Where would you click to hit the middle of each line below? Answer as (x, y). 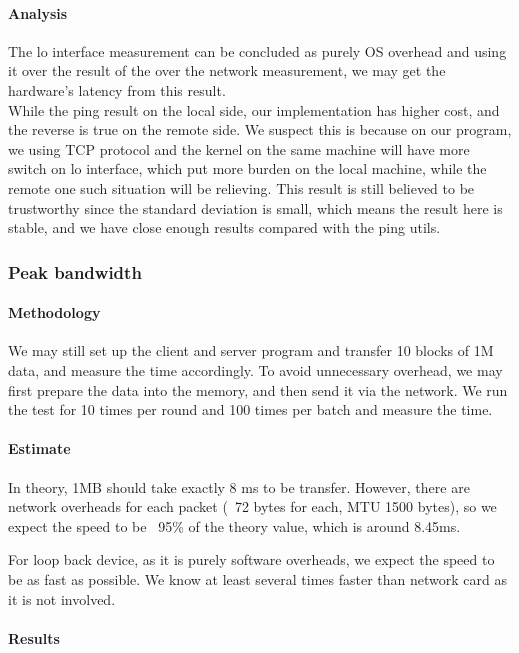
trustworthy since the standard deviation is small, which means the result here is (255, 207)
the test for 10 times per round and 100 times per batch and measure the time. (250, 409)
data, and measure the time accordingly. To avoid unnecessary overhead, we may (255, 369)
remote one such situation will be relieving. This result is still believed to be (241, 187)
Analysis (38, 12)
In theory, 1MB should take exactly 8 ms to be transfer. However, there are (239, 486)
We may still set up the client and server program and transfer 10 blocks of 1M (251, 350)
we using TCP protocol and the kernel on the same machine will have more (239, 148)
